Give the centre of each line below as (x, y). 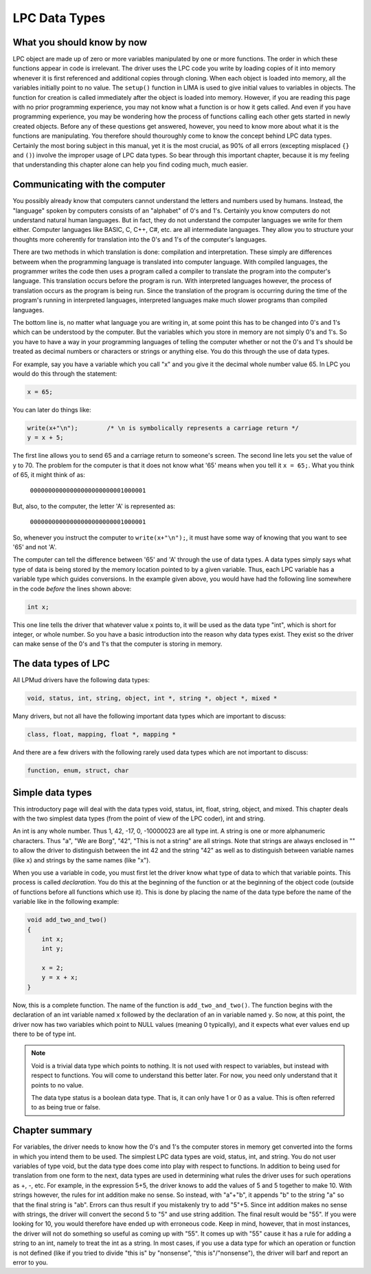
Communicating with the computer (89, 185)
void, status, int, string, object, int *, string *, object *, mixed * (152, 698)
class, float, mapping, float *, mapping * (102, 734)
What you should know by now (80, 42)
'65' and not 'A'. (35, 546)
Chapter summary (53, 1130)
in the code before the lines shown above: (72, 588)
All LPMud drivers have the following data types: (81, 680)
